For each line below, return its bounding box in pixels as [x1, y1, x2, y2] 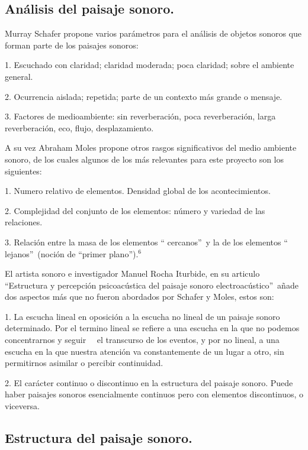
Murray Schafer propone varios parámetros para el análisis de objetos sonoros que [5, 27, 302, 40]
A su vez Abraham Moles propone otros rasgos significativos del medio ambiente [5, 141, 297, 154]
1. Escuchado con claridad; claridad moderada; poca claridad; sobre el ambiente [5, 59, 294, 71]
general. [5, 70, 33, 82]
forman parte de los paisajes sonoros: [5, 38, 139, 51]
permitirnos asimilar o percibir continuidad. [5, 357, 163, 369]
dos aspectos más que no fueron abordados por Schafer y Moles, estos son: [5, 290, 274, 303]
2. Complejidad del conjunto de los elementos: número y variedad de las [5, 204, 265, 216]
